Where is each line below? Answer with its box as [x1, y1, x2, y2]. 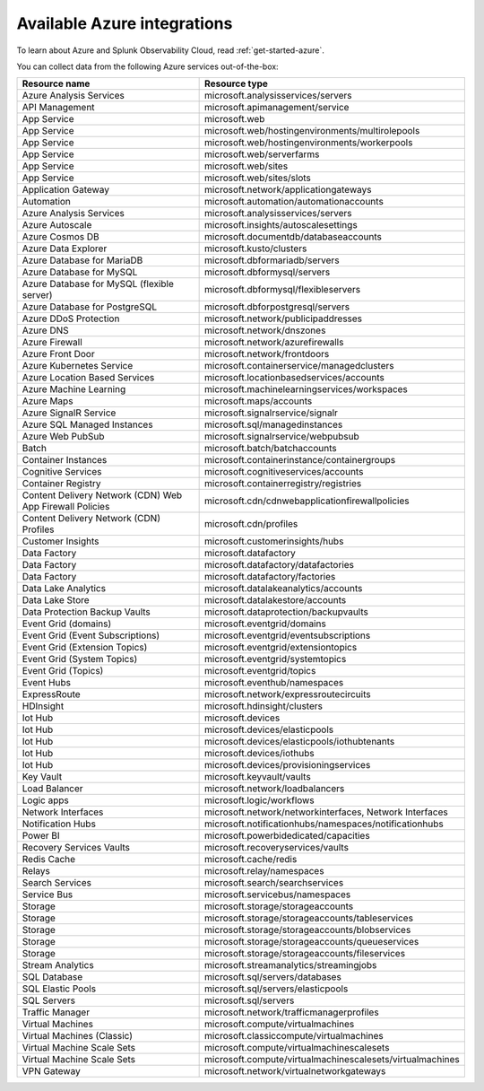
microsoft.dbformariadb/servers [204, 254, 340, 266]
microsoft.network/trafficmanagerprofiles [204, 1006, 380, 1018]
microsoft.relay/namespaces [204, 865, 324, 877]
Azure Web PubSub [22, 431, 105, 443]
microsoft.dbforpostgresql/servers [204, 301, 350, 313]
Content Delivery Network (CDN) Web [22, 489, 183, 502]
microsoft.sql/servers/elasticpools [204, 982, 349, 995]
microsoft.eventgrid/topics [204, 665, 316, 677]
